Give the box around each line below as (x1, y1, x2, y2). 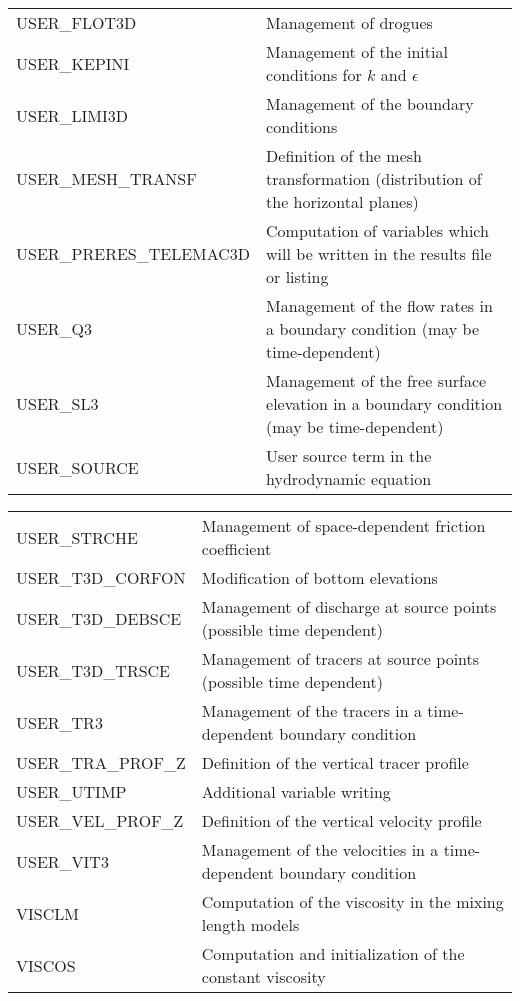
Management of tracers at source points (201, 647, 480, 670)
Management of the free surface (266, 369, 487, 392)
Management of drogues (266, 11, 433, 34)
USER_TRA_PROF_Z (16, 751, 186, 774)
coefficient (201, 537, 272, 560)
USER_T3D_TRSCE (16, 658, 171, 682)
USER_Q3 (16, 317, 93, 340)
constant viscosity (201, 965, 326, 988)
